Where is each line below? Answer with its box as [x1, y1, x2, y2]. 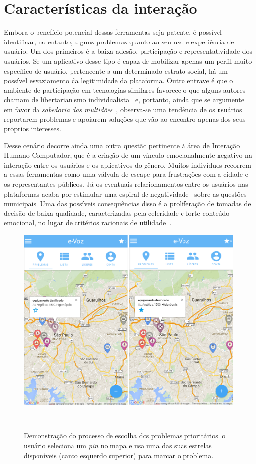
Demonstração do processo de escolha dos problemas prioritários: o [24, 430, 226, 441]
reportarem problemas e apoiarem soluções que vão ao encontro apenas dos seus [4, 114, 246, 124]
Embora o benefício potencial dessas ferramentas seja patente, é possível [4, 27, 222, 37]
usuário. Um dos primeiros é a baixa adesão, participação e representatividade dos [4, 46, 253, 56]
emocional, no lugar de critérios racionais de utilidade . [4, 217, 172, 228]
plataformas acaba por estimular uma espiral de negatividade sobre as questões [4, 188, 247, 199]
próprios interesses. [4, 124, 61, 134]
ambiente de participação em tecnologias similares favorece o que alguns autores [4, 84, 246, 95]
